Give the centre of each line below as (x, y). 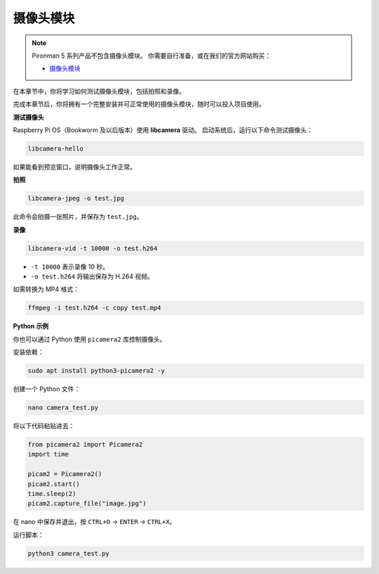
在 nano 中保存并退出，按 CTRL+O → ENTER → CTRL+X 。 (94, 522)
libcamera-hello (56, 148)
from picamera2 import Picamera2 (85, 445)
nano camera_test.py (63, 408)
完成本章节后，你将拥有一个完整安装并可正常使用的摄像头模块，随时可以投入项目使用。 (139, 104)
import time (48, 454)
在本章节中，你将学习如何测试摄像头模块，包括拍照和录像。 (99, 91)
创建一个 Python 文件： (47, 389)
